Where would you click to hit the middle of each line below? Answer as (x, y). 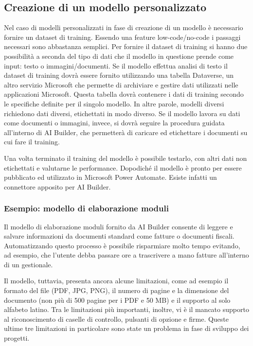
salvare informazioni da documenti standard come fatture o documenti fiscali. (119, 236)
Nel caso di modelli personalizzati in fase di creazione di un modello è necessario (124, 27)
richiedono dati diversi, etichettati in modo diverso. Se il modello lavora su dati (122, 113)
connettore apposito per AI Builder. (57, 186)
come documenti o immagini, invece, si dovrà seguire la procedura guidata (114, 123)
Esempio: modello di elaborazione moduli (86, 208)
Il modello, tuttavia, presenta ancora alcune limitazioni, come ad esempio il (116, 281)
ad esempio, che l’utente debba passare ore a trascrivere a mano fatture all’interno (126, 255)
